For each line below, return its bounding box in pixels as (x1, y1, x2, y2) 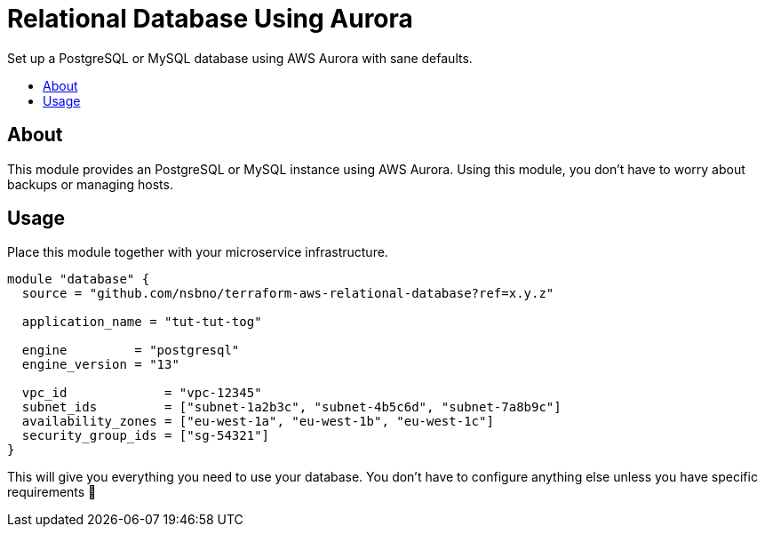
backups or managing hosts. (7, 176, 173, 192)
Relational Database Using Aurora (7, 4, 413, 34)
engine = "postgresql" (21, 343, 240, 358)
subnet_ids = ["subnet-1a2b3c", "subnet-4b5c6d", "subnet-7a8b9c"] (21, 400, 562, 415)
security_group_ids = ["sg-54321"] (21, 428, 270, 443)
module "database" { (7, 272, 150, 287)
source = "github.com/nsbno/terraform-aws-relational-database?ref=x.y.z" (21, 286, 554, 301)
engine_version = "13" (21, 357, 179, 372)
